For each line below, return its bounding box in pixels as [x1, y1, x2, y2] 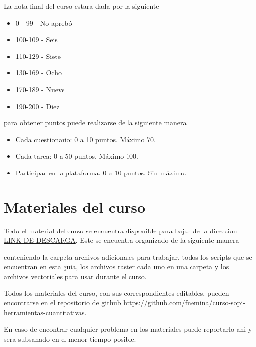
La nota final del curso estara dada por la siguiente [4, 1, 159, 11]
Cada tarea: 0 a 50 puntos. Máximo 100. [15, 151, 138, 161]
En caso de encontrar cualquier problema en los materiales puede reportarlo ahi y [4, 324, 252, 334]
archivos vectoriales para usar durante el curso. [4, 271, 147, 282]
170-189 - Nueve [15, 84, 65, 94]
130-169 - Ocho [15, 67, 62, 78]
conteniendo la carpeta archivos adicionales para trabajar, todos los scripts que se [4, 251, 252, 262]
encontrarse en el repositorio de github [4, 297, 121, 308]
